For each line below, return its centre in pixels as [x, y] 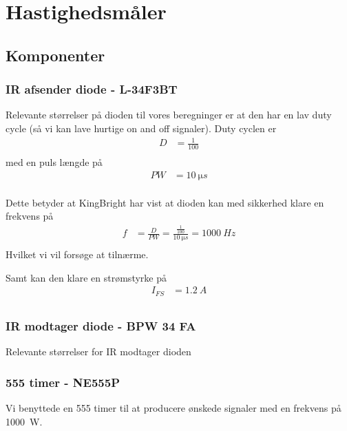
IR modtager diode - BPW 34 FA [101, 325]
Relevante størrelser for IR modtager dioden [98, 351]
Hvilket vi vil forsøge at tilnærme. [77, 254]
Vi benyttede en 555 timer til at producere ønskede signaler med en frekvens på [173, 407]
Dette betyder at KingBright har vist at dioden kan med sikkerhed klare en [165, 202]
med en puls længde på [54, 161]
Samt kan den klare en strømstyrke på [86, 277]
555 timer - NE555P [63, 382]
